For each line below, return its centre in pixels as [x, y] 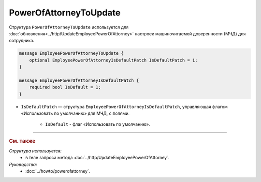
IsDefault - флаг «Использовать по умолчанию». [98, 124]
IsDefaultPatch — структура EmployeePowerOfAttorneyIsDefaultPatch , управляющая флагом [124, 106]
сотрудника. [22, 41]
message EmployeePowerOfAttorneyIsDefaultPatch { [79, 80]
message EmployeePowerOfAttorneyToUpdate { [72, 53]
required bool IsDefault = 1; [65, 87]
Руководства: [23, 164]
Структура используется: [35, 151]
